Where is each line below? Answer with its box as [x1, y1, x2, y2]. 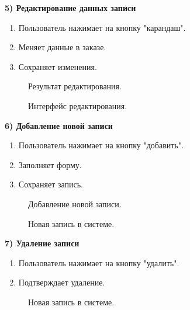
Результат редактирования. [28, 80, 122, 92]
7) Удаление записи [5, 237, 80, 249]
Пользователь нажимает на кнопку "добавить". [18, 139, 184, 151]
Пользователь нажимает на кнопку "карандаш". [18, 21, 186, 33]
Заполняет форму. [18, 158, 82, 170]
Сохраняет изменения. [18, 60, 97, 72]
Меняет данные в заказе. [18, 41, 106, 53]
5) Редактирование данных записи [5, 2, 136, 13]
